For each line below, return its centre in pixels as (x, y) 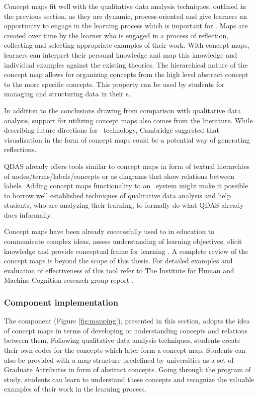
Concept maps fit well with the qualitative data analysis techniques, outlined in (125, 6)
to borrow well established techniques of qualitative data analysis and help (118, 195)
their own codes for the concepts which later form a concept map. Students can (125, 350)
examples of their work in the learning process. (75, 389)
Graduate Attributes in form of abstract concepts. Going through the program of (128, 369)
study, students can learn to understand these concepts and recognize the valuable (129, 379)
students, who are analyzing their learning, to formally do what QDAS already (124, 205)
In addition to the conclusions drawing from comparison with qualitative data (123, 110)
